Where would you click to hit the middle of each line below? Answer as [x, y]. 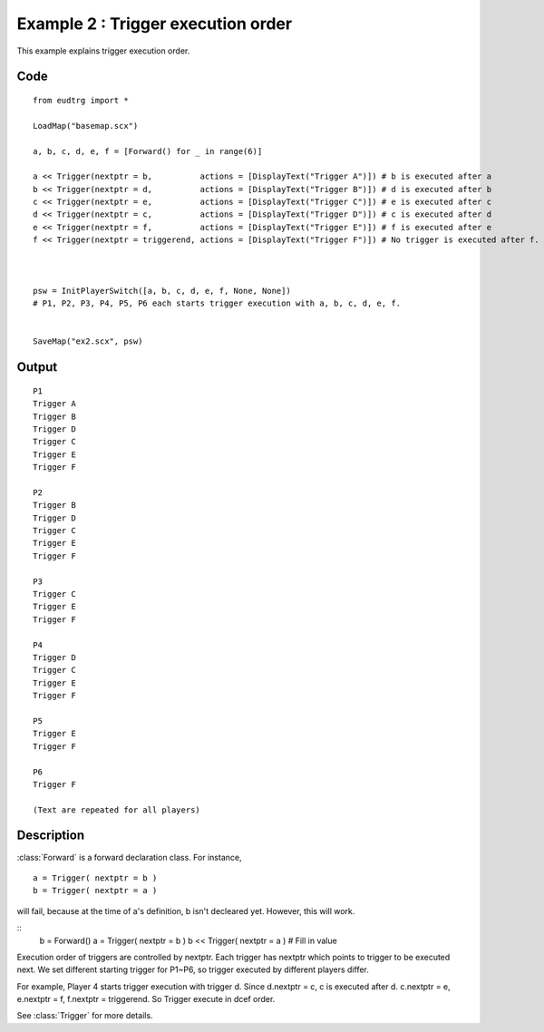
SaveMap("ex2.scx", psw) [88, 341]
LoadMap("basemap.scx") [86, 126]
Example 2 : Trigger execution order [155, 24]
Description [51, 836]
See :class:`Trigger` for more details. [85, 1016]
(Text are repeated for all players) [117, 810]
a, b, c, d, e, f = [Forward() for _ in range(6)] [148, 151]
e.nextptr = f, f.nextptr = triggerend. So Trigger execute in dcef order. [146, 999]
